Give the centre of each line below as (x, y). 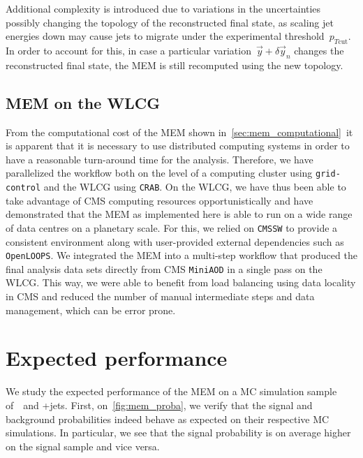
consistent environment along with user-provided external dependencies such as (175, 241)
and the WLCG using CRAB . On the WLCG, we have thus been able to (195, 187)
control (23, 188)
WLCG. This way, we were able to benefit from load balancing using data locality (181, 282)
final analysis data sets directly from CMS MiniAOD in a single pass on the (164, 268)
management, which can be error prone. (91, 310)
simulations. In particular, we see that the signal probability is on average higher (178, 433)
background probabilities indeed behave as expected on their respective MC (168, 419)
